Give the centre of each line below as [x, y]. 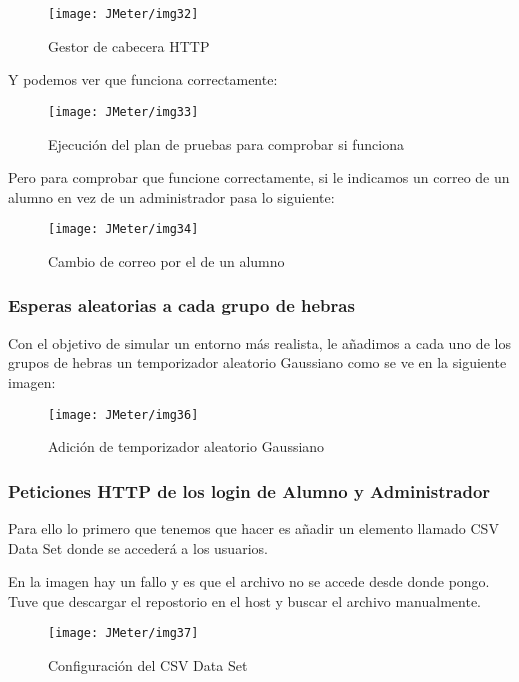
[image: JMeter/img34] [123, 229]
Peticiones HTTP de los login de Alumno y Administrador [249, 490]
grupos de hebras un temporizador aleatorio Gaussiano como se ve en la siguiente [257, 362]
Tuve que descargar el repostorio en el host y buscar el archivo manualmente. [245, 600]
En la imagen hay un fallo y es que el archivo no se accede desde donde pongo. [249, 581]
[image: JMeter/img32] [123, 14]
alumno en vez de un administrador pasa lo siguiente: [171, 196]
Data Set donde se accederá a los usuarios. [138, 547]
